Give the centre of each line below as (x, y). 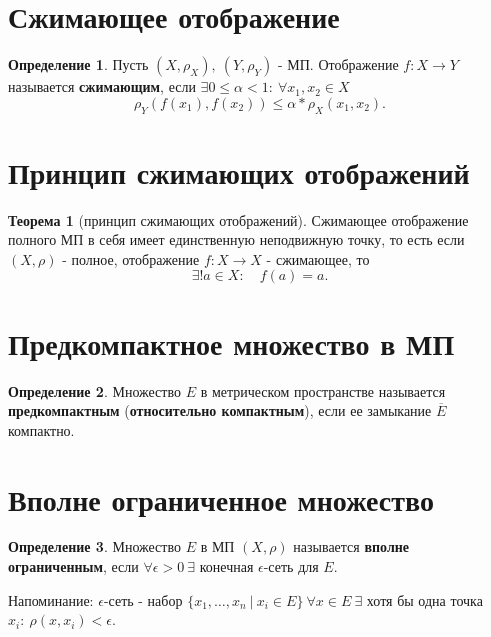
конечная (226, 566)
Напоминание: (51, 599)
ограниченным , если (73, 566)
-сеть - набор (143, 599)
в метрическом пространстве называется (323, 390)
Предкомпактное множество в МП (231, 342)
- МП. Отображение (338, 64)
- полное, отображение (131, 258)
